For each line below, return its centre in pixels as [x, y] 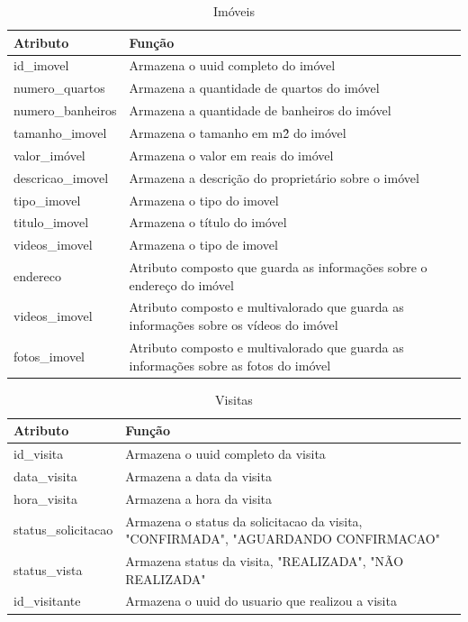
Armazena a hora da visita [198, 498]
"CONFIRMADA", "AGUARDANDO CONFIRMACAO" [283, 539]
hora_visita [45, 498]
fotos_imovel [49, 356]
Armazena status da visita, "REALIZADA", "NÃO [265, 561]
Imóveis [234, 11]
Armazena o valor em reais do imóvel [231, 155]
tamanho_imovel [60, 132]
